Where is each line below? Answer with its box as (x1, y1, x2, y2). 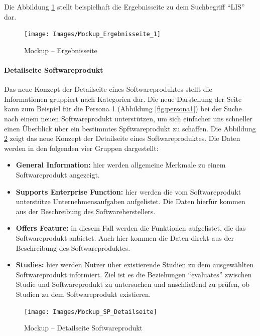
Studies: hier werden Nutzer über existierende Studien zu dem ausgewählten (16, 259, 254, 270)
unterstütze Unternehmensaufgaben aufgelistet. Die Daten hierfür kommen (16, 196, 245, 207)
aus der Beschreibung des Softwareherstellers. (16, 206, 156, 216)
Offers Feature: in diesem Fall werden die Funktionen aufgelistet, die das (16, 223, 246, 233)
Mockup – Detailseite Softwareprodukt (24, 322, 143, 333)
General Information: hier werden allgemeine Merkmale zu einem (16, 159, 226, 170)
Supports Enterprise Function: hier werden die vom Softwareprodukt (16, 186, 241, 197)
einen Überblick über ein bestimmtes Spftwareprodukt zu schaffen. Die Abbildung (4, 123, 256, 133)
